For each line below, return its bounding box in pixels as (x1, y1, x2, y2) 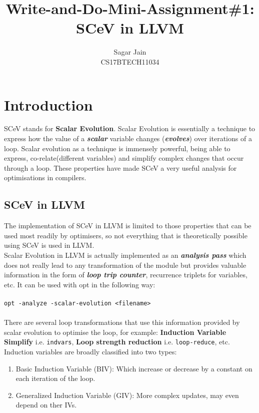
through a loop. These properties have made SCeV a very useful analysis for (4, 162, 237, 173)
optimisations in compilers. (4, 172, 86, 183)
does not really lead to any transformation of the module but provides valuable (4, 259, 246, 270)
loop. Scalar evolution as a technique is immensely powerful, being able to (4, 143, 230, 153)
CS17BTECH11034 (100, 56, 159, 67)
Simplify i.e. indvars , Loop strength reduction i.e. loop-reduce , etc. (4, 336, 230, 347)
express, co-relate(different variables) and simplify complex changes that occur (4, 153, 244, 163)
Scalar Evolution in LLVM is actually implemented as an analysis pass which (4, 249, 246, 260)
